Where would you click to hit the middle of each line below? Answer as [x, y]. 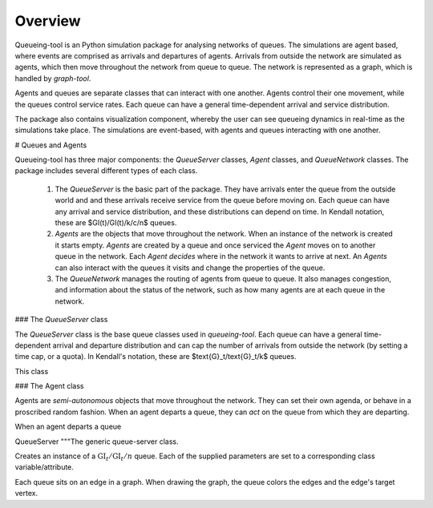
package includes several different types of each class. [106, 171]
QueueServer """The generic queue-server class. [97, 441]
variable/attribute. [44, 467]
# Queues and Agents [51, 145]
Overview [48, 21]
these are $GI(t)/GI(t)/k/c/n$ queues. [116, 223]
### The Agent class [49, 386]
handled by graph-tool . [53, 78]
